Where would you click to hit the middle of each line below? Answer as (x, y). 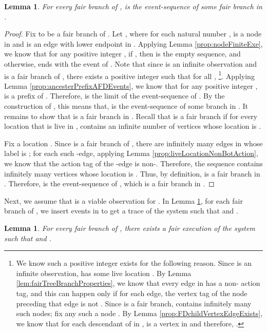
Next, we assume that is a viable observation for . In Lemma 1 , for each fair (123, 200)
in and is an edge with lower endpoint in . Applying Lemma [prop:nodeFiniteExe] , (133, 43)
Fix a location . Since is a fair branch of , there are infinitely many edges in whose (133, 143)
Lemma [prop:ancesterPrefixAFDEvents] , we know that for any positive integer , (131, 85)
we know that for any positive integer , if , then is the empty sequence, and (122, 54)
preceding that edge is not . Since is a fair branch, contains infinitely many (134, 303)
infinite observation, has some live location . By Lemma (104, 273)
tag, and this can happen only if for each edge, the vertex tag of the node (132, 293)
